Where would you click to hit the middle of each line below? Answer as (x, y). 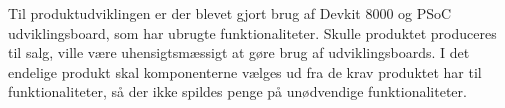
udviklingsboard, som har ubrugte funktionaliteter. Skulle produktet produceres (252, 32)
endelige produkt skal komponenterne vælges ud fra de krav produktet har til (245, 71)
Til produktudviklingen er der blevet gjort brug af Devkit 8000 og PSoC (230, 13)
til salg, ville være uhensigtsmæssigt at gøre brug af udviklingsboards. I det (239, 52)
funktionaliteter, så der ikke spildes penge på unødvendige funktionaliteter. (237, 91)
